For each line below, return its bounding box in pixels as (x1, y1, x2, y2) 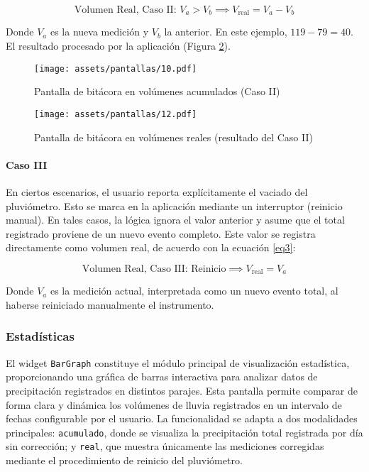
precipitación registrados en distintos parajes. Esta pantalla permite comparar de (6, 383, 358, 398)
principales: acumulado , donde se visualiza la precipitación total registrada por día (6, 424, 363, 439)
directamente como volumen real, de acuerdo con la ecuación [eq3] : (6, 240, 296, 255)
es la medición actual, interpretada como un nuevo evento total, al (50, 283, 338, 298)
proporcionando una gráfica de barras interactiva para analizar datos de (6, 369, 318, 384)
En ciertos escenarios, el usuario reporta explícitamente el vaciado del (6, 184, 308, 199)
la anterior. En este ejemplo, (164, 24, 287, 39)
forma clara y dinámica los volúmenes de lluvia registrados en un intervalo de (6, 397, 342, 412)
